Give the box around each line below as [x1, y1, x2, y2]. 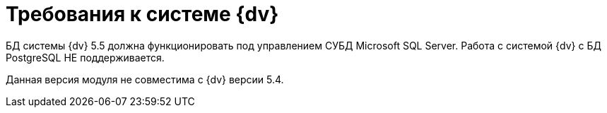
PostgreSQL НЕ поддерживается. [6, 51, 165, 64]
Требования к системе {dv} [6, 2, 279, 26]
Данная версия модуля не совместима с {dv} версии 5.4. [6, 73, 284, 85]
